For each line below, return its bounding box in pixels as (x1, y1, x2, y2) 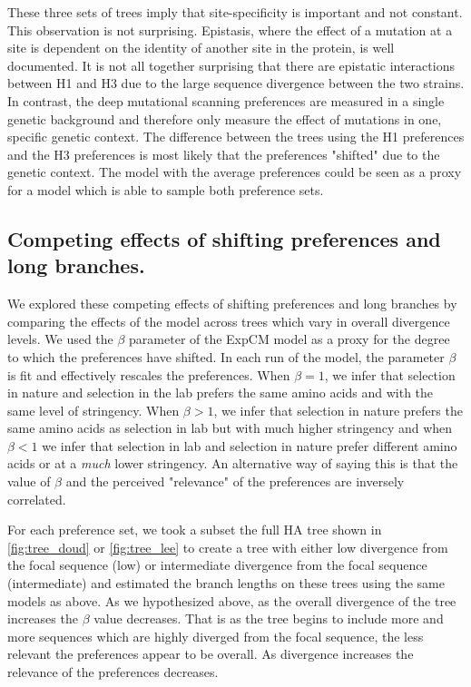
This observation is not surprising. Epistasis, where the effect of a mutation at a (7, 20, 453, 39)
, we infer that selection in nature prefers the (213, 400, 463, 419)
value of (7, 472, 51, 491)
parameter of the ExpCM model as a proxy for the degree (129, 329, 450, 348)
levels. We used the (7, 329, 113, 348)
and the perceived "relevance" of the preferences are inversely (65, 472, 405, 491)
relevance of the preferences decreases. (7, 662, 219, 681)
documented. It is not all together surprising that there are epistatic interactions (7, 55, 455, 74)
